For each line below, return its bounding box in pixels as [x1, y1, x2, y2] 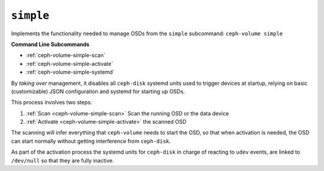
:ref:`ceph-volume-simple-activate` [26, 60, 113, 67]
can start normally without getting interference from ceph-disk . [11, 138, 171, 145]
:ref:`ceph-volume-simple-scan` [26, 51, 106, 59]
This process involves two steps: [11, 99, 92, 106]
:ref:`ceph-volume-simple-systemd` [26, 69, 115, 76]
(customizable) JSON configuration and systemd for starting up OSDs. [11, 87, 185, 95]
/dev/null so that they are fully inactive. [11, 157, 114, 164]
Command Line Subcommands [11, 41, 90, 48]
